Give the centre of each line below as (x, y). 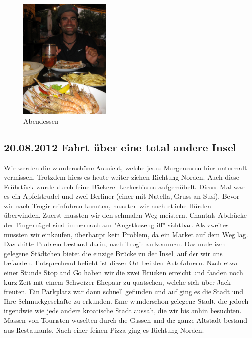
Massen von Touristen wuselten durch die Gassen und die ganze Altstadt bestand (126, 320)
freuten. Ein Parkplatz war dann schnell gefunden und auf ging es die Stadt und (124, 291)
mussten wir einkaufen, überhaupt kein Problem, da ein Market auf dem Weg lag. (126, 234)
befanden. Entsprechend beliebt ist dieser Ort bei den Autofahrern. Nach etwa (121, 263)
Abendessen (41, 121)
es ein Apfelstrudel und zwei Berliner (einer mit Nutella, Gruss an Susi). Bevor (122, 196)
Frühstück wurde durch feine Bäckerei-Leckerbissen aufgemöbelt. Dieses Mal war (124, 186)
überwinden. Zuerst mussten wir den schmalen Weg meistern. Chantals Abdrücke (126, 215)
